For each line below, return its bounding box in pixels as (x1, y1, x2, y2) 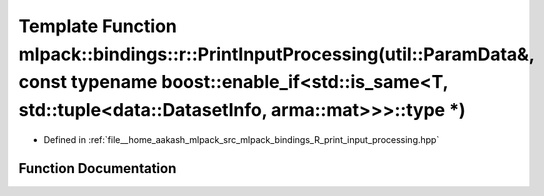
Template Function (18, 15, 177, 37)
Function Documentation (18, 160, 177, 177)
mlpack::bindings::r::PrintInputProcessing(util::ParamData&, (18, 43, 535, 65)
